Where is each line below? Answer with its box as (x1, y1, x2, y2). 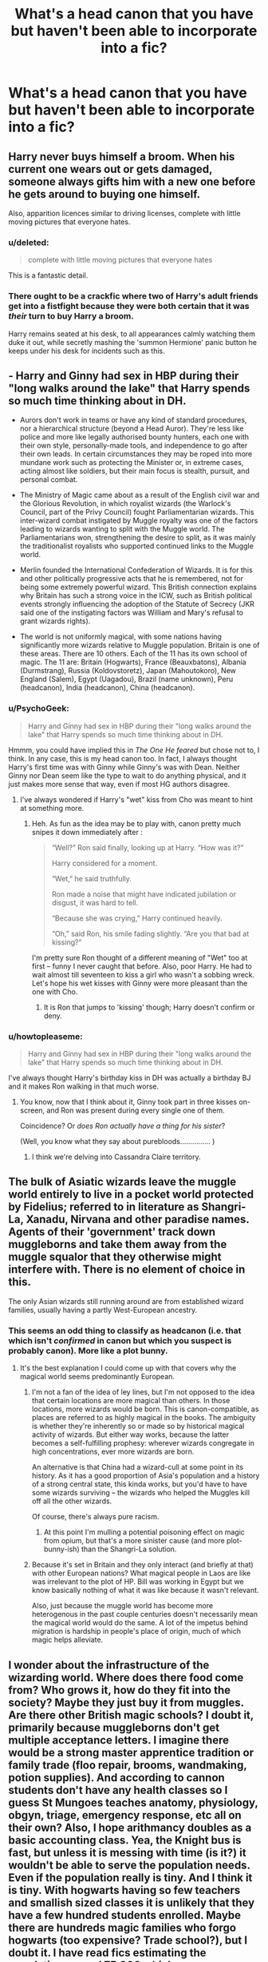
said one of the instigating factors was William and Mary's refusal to (19, 608, 243, 617)
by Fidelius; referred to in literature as (8, 1200, 199, 1214)
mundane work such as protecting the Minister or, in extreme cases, (19, 458, 244, 467)
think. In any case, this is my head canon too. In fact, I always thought (8, 753, 238, 763)
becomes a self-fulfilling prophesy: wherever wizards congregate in (31, 1438, 255, 1448)
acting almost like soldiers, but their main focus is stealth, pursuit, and (19, 466, 250, 476)
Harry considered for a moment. (51, 858, 158, 868)
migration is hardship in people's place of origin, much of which (31, 1627, 242, 1636)
